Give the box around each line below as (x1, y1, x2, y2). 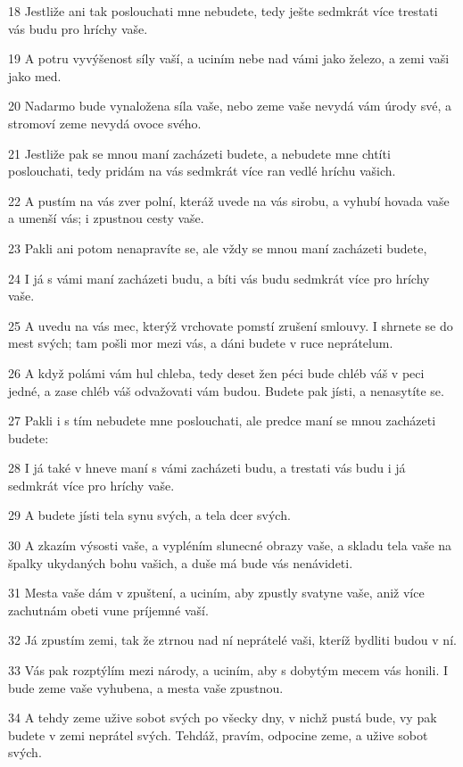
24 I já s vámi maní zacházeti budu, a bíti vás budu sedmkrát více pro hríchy (8, 268, 430, 287)
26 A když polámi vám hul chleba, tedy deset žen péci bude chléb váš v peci (8, 363, 425, 382)
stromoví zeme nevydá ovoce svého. (8, 113, 202, 132)
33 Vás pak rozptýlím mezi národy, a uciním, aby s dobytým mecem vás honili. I (8, 661, 448, 680)
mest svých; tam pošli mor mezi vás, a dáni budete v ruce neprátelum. (8, 334, 393, 352)
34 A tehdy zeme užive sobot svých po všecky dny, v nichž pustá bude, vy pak (8, 708, 437, 727)
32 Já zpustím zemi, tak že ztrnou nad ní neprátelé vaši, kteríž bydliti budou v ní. (8, 631, 457, 649)
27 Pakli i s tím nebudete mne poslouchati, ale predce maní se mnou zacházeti (8, 411, 436, 430)
